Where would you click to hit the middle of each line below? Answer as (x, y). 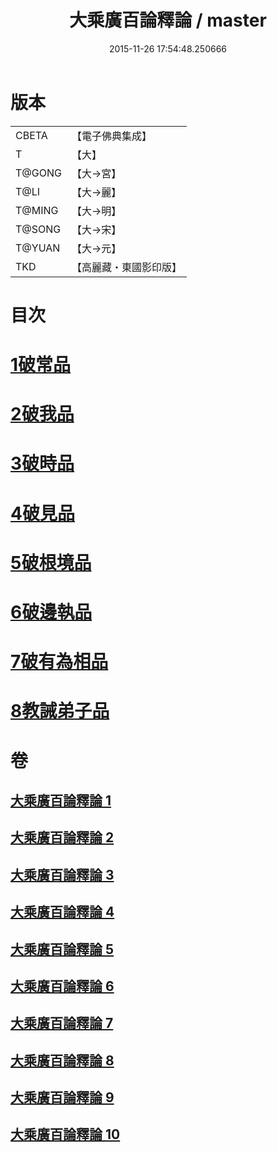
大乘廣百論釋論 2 (62, 837)
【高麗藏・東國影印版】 (126, 267)
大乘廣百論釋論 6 (62, 986)
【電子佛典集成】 (111, 136)
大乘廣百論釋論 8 (62, 1060)
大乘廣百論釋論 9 (62, 1097)
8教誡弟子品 (60, 711)
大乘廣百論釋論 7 (62, 1023)
